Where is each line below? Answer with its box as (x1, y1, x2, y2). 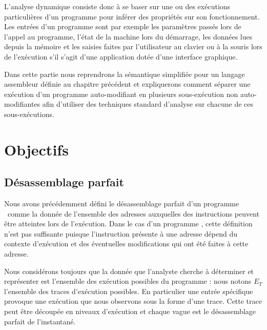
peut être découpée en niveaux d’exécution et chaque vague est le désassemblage (4, 306, 256, 317)
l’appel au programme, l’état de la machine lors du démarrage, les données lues (4, 31, 253, 42)
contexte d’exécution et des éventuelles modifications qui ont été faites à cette (4, 238, 249, 249)
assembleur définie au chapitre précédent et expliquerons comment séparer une (4, 79, 251, 89)
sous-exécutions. (4, 108, 54, 119)
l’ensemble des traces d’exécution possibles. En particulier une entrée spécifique (4, 285, 253, 296)
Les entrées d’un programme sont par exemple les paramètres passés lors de (4, 21, 241, 32)
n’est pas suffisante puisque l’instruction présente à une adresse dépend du (4, 228, 238, 239)
